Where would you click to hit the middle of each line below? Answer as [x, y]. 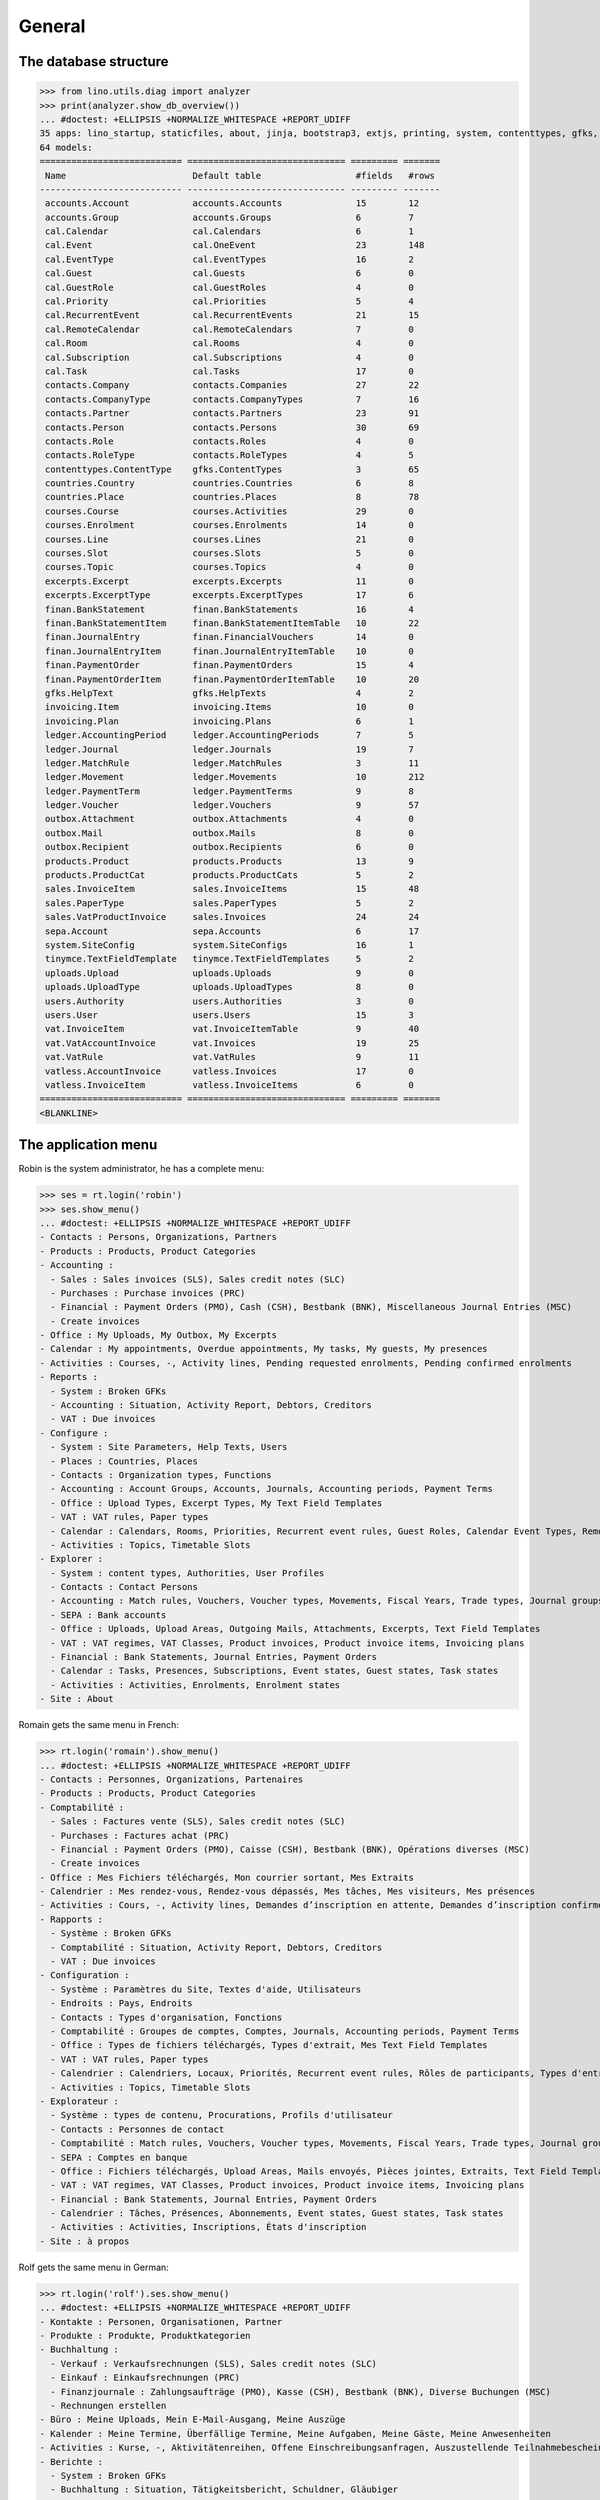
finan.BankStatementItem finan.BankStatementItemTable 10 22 [232, 623]
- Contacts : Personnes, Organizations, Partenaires [171, 1779]
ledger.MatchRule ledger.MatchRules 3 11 [232, 763]
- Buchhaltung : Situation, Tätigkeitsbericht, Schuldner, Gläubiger [224, 2489]
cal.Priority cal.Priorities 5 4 [230, 301]
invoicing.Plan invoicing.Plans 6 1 [230, 721]
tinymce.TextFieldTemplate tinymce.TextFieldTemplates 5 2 [230, 959]
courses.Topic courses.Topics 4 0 [230, 567]
